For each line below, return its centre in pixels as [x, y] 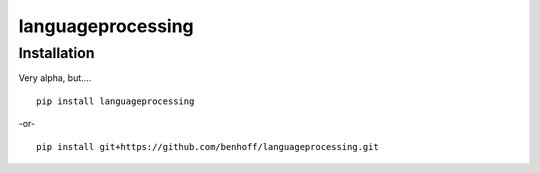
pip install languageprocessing [115, 101]
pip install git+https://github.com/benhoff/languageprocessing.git [207, 146]
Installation [56, 53]
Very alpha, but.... [55, 78]
